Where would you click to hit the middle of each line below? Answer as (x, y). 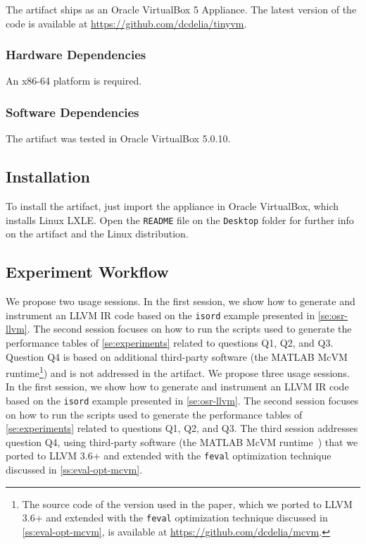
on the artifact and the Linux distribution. (97, 234)
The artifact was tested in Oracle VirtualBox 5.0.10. (118, 138)
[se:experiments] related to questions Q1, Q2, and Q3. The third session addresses (182, 428)
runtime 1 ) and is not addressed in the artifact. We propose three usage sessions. (178, 372)
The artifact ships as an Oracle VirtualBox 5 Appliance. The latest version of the (181, 9)
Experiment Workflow (87, 272)
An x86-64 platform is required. (74, 81)
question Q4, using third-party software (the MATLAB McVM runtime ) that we (182, 441)
